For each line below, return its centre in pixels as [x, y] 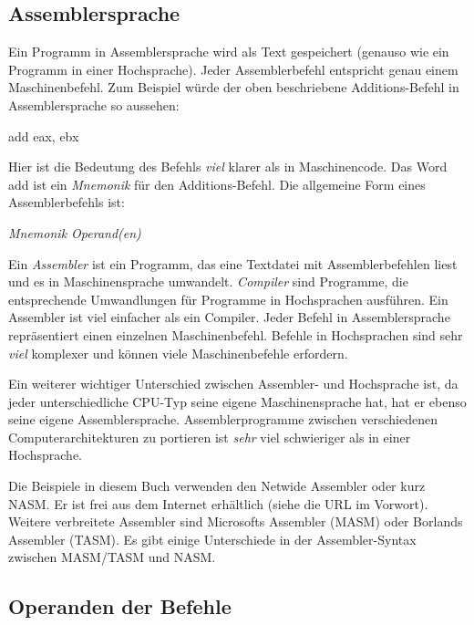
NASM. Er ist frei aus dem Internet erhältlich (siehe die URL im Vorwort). [218, 503]
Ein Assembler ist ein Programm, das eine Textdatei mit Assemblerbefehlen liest [233, 263]
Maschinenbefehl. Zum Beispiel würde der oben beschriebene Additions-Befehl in [234, 87]
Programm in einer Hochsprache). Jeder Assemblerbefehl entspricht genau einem [233, 69]
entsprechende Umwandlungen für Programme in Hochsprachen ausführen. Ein [228, 299]
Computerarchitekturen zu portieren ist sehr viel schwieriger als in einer [210, 437]
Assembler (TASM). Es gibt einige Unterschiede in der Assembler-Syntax [212, 539]
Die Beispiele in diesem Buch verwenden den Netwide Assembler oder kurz [217, 486]
